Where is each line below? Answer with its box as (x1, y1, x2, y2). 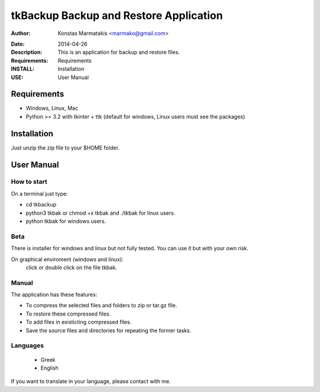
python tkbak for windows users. (25, 218, 106, 225)
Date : (11, 40, 25, 47)
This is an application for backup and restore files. (57, 49, 180, 56)
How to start (11, 178, 47, 186)
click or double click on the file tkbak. (25, 264, 117, 271)
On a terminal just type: (11, 190, 68, 197)
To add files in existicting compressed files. (25, 318, 132, 326)
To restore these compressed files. (25, 310, 111, 317)
